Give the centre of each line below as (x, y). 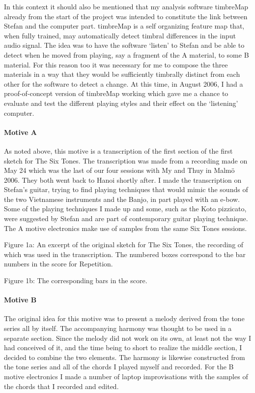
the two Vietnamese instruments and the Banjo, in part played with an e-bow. (122, 199)
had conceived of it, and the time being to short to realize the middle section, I (123, 347)
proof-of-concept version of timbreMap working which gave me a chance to (116, 93)
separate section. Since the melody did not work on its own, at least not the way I (128, 338)
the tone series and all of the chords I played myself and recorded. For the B (119, 367)
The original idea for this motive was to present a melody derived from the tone (124, 318)
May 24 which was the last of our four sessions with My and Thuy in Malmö (119, 170)
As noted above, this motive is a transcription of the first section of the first (118, 150)
